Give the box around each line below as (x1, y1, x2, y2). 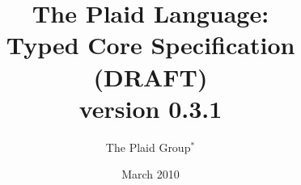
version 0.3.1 (78, 91, 223, 124)
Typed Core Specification (6, 28, 295, 61)
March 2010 (121, 166, 180, 183)
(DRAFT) (93, 60, 208, 93)
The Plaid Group (105, 138, 191, 155)
